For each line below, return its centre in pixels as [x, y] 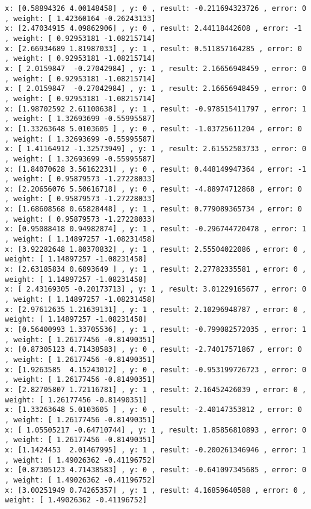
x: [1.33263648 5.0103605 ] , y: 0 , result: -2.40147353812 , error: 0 [153, 410]
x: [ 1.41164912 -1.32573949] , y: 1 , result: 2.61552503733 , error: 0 [156, 149]
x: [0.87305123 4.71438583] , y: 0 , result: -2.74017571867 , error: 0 [153, 350]
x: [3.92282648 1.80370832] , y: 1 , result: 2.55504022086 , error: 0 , [156, 249]
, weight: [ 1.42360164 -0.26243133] [80, 18]
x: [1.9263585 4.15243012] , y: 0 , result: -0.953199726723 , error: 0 [156, 370]
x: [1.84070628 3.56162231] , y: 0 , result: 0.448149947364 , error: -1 [156, 169]
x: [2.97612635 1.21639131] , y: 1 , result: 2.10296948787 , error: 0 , [156, 309]
